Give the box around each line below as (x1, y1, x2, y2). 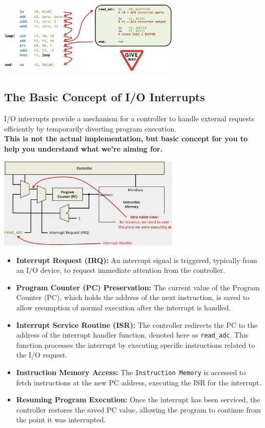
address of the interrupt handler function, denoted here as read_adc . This (16, 329, 249, 340)
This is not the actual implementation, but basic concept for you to (4, 133, 248, 144)
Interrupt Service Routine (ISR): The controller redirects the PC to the (16, 319, 258, 330)
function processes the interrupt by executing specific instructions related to (16, 339, 255, 350)
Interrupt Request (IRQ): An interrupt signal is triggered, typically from (16, 254, 257, 265)
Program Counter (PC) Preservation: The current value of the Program (16, 282, 260, 292)
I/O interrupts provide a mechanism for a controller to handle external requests (4, 113, 254, 123)
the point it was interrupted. (16, 414, 106, 425)
